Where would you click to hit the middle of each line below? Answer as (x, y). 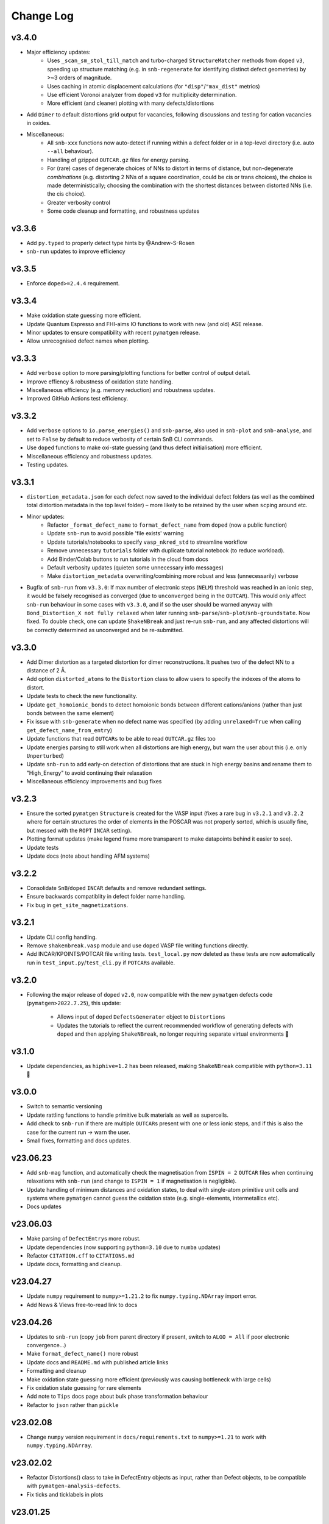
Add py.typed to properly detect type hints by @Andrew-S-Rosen (111, 243)
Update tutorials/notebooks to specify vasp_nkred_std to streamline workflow (147, 542)
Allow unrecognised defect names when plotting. (88, 341)
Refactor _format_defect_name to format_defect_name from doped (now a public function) (167, 525)
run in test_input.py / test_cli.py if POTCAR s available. (101, 963)
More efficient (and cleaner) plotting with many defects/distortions (131, 103)
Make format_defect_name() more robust (82, 1354)
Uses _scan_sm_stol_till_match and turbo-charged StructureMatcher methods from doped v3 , (176, 60)
